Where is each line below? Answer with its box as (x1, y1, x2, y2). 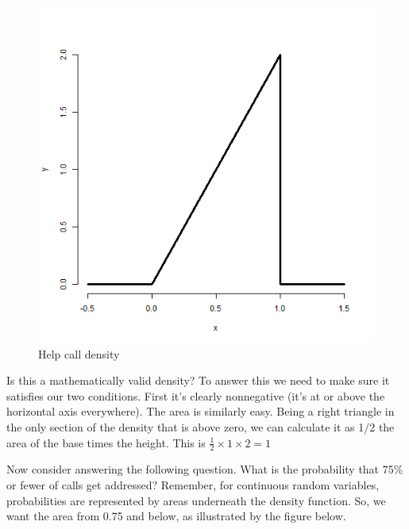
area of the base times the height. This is (6, 434, 206, 450)
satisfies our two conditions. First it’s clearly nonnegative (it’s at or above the (6, 387, 385, 404)
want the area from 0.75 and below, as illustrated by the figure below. (6, 508, 346, 524)
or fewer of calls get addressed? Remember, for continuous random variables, (6, 476, 380, 493)
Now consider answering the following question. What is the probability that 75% (6, 461, 403, 477)
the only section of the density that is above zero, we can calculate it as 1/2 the (6, 418, 395, 435)
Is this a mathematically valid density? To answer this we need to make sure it (6, 372, 390, 389)
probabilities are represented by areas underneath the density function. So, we (6, 492, 386, 508)
